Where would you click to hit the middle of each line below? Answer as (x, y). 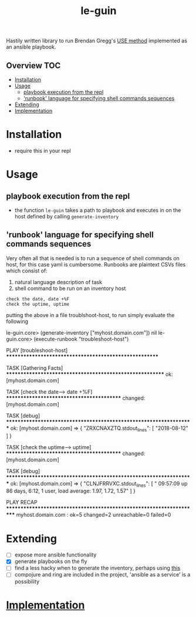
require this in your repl (43, 150)
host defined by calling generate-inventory (67, 216)
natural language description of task (58, 282)
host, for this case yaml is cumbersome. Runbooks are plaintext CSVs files (96, 264)
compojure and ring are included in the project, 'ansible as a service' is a (102, 575)
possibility (27, 581)
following (17, 321)
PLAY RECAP (22, 503)
